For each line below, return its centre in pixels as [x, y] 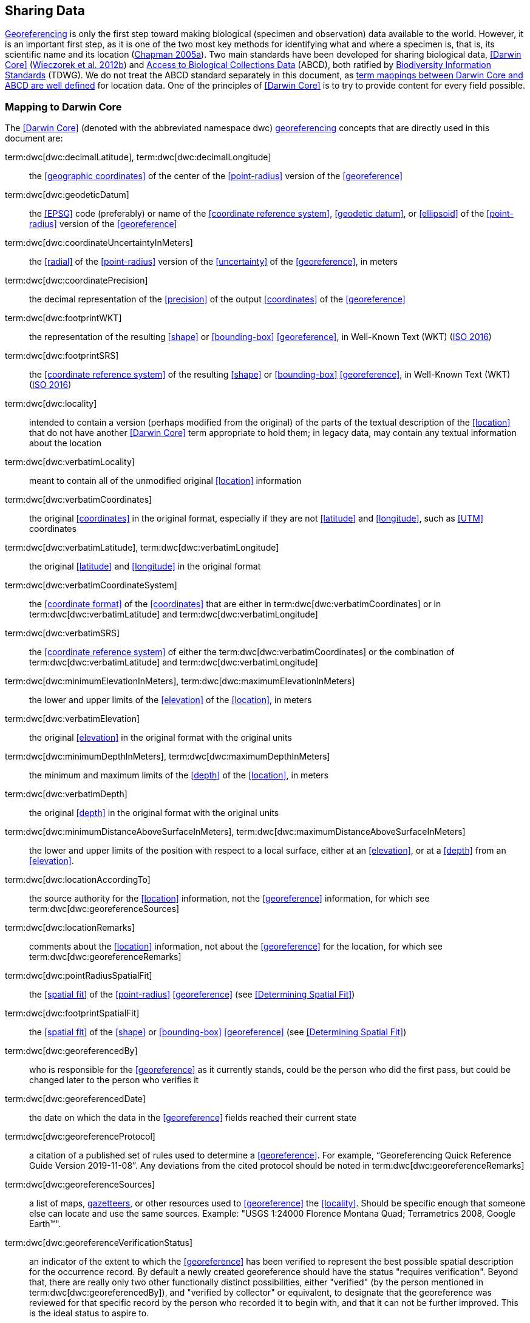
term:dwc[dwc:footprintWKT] [63, 318]
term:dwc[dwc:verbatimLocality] [70, 462]
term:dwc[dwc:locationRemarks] [70, 928]
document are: [34, 138]
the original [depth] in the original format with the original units [154, 813]
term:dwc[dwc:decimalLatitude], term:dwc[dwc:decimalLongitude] [138, 157]
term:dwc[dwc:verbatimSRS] [63, 633]
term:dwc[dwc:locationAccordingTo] [78, 880]
